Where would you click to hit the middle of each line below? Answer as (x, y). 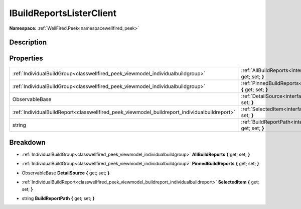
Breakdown (28, 142)
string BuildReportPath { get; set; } (58, 198)
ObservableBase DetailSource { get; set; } (66, 173)
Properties (26, 59)
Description (28, 42)
